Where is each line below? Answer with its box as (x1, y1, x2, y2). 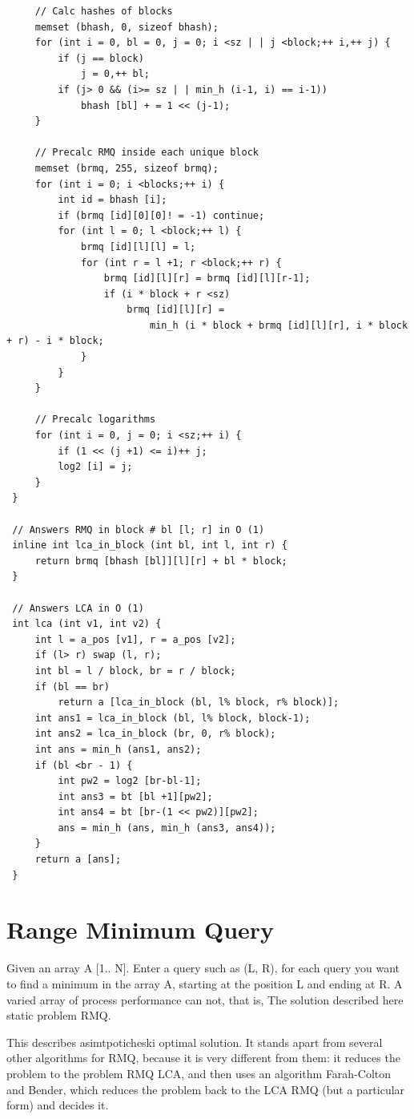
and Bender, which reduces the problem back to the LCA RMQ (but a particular (6, 1081, 405, 1097)
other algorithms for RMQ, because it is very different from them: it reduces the (6, 1049, 400, 1066)
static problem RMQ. (6, 1007, 111, 1024)
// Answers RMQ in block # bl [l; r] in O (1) (12, 523, 265, 535)
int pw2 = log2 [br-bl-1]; (58, 775, 202, 787)
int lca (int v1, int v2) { (12, 618, 162, 630)
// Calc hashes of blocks (34, 6, 173, 17)
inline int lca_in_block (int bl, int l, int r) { (12, 539, 287, 551)
